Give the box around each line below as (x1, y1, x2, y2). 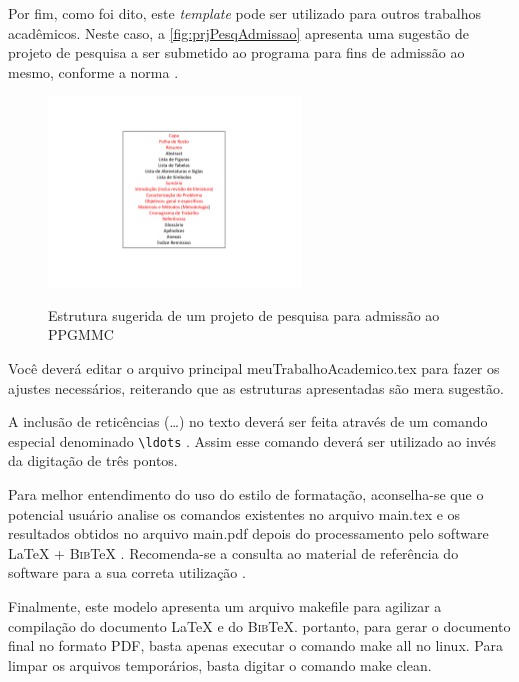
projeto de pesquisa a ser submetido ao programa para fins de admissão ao (8, 42, 465, 63)
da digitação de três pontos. (8, 450, 178, 471)
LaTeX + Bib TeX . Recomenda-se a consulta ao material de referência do (8, 542, 459, 563)
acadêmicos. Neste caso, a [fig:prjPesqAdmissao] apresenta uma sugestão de (8, 22, 469, 43)
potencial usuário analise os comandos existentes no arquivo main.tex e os (8, 503, 461, 524)
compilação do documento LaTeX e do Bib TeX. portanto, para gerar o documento (8, 615, 511, 636)
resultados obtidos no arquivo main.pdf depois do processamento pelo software (8, 523, 489, 544)
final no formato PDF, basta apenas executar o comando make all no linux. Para (8, 635, 503, 656)
